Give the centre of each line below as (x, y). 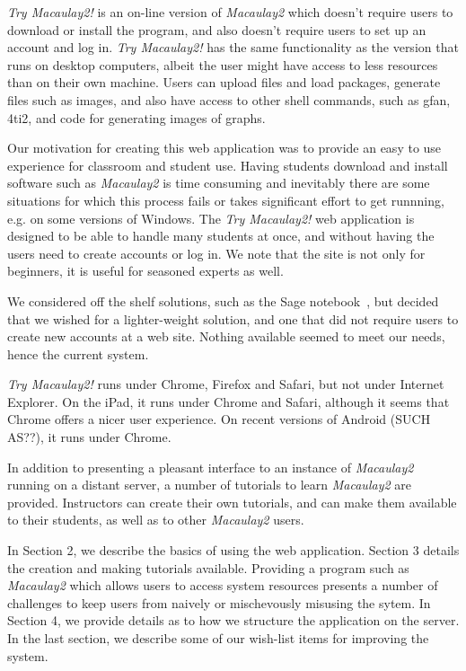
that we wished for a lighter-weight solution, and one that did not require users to (233, 318)
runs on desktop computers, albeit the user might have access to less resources (223, 64)
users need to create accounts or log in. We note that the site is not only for (216, 253)
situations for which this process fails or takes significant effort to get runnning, (226, 200)
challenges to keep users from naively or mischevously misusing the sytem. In (219, 602)
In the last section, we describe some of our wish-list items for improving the (218, 638)
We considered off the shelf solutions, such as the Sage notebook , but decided (223, 300)
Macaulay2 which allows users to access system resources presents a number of (223, 585)
